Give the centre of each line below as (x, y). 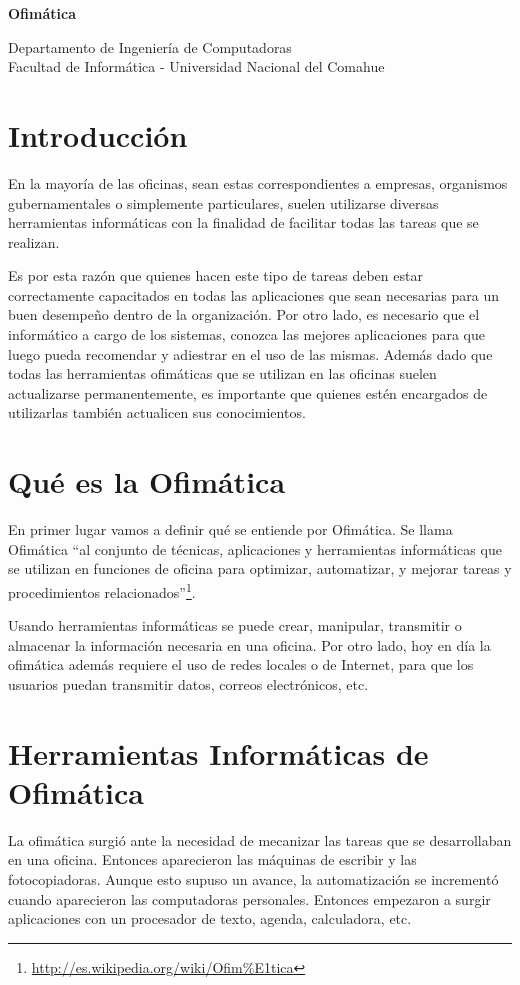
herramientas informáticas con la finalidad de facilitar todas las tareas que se (243, 222)
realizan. (34, 241)
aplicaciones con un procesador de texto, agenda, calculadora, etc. (210, 918)
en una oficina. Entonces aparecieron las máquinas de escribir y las (212, 859)
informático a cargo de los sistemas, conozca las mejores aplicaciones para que (247, 334)
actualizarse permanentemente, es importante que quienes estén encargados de (248, 392)
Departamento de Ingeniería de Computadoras (150, 46)
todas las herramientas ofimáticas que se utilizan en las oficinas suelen (222, 373)
